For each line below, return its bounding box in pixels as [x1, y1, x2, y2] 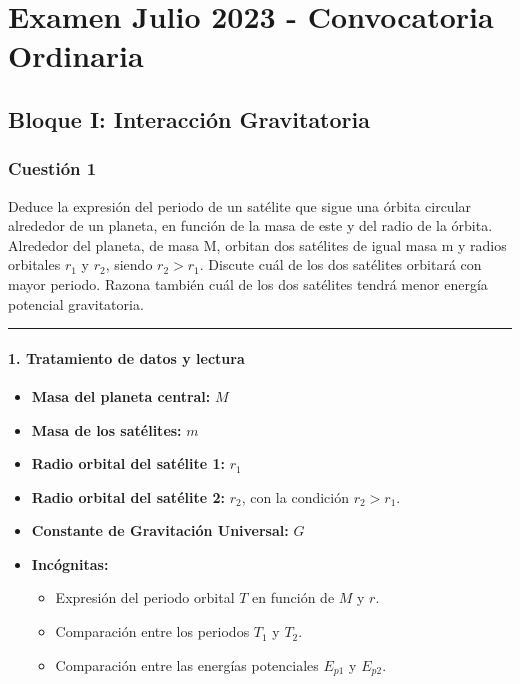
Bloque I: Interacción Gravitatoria [8, 103, 370, 134]
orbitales [8, 254, 61, 275]
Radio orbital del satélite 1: [31, 453, 225, 474]
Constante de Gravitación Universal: [31, 520, 289, 541]
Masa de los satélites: [31, 419, 182, 440]
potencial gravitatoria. [8, 293, 144, 314]
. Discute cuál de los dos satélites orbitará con [199, 254, 482, 275]
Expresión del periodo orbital [55, 587, 235, 608]
